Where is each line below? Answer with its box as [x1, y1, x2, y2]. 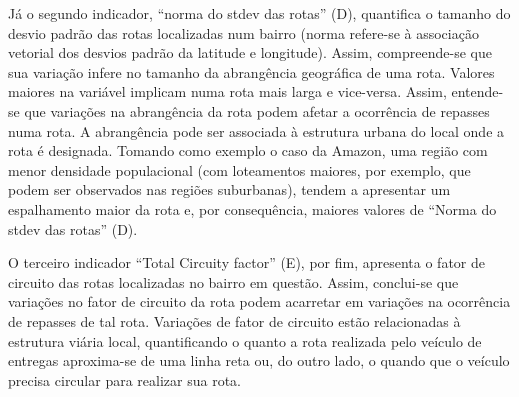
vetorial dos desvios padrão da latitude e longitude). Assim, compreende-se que [8, 42, 492, 63]
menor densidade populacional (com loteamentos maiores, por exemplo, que [8, 159, 471, 180]
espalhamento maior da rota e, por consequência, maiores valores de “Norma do [8, 198, 497, 219]
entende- [451, 81, 504, 102]
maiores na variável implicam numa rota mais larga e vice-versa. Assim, [8, 81, 447, 102]
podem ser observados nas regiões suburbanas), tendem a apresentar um [8, 179, 451, 200]
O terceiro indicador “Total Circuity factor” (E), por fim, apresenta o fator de [8, 252, 485, 273]
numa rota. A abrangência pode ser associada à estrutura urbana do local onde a [8, 120, 505, 141]
